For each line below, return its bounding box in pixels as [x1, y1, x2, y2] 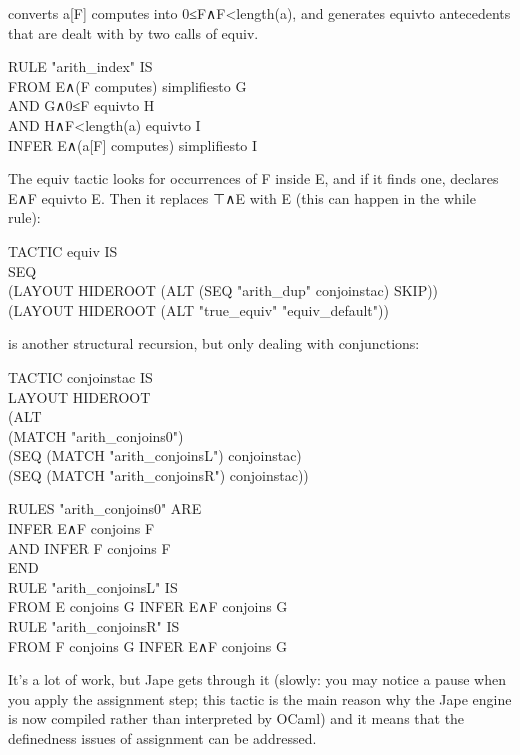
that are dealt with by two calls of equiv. [8, 22, 259, 43]
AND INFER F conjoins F [8, 537, 171, 558]
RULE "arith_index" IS [8, 56, 153, 77]
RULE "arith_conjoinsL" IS [8, 576, 178, 597]
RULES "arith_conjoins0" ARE [8, 498, 202, 519]
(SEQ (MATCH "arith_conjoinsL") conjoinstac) [8, 445, 302, 466]
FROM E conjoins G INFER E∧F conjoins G [8, 596, 288, 617]
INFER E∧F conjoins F [8, 518, 155, 539]
